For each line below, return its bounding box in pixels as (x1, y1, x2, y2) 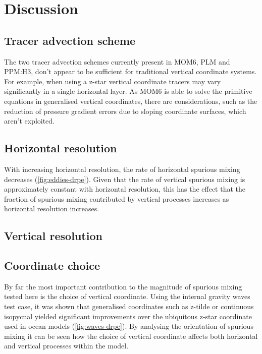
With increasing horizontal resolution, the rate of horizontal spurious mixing (4, 163, 240, 174)
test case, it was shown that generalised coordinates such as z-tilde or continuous (4, 301, 254, 312)
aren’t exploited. (4, 115, 55, 126)
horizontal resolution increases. (4, 203, 99, 214)
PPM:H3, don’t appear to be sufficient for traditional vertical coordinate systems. (4, 66, 257, 77)
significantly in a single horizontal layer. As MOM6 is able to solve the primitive (4, 86, 252, 96)
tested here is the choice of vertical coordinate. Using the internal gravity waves (4, 291, 250, 302)
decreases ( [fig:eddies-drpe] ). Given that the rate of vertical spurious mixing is (4, 173, 245, 184)
